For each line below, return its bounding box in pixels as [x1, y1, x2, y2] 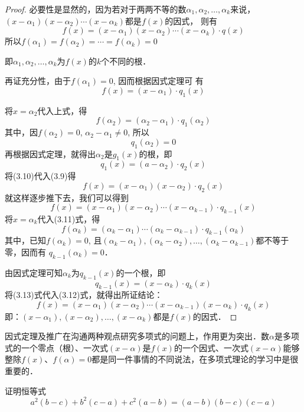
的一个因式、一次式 [174, 341, 249, 353]
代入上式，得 [37, 104, 87, 116]
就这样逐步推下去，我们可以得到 [5, 191, 129, 203]
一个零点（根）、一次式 [21, 341, 108, 353]
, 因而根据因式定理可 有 [113, 74, 204, 87]
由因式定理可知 [5, 266, 63, 278]
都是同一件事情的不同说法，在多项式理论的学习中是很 [91, 353, 299, 365]
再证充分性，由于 [5, 74, 71, 87]
